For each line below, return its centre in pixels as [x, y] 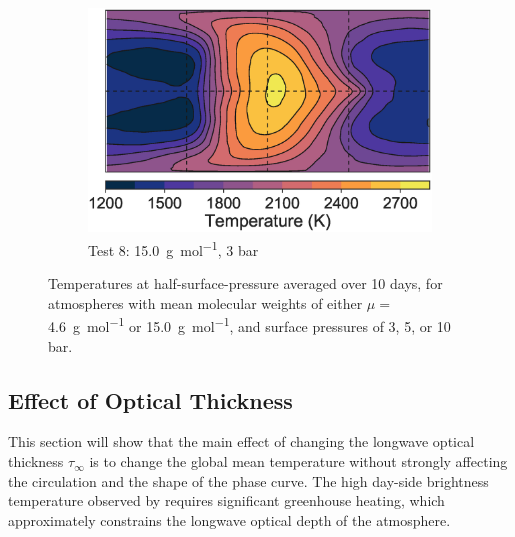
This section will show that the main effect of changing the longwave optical [241, 441]
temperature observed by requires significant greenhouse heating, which [226, 500]
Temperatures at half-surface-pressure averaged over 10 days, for [245, 283]
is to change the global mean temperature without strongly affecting [298, 461]
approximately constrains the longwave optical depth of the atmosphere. [229, 519]
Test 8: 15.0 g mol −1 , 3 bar [173, 248]
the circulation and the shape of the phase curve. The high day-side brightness [248, 480]
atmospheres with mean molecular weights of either [205, 302]
